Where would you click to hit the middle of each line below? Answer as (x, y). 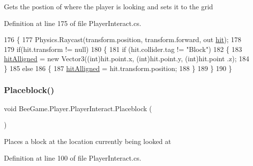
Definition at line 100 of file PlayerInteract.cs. (73, 157)
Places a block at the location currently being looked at (88, 141)
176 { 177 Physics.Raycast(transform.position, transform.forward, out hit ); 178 (123, 39)
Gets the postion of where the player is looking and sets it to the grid (109, 6)
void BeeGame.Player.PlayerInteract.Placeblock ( (78, 108)
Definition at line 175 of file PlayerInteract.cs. (73, 23)
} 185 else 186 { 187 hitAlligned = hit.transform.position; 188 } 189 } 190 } (118, 68)
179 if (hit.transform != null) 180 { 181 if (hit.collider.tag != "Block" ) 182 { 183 (123, 49)
